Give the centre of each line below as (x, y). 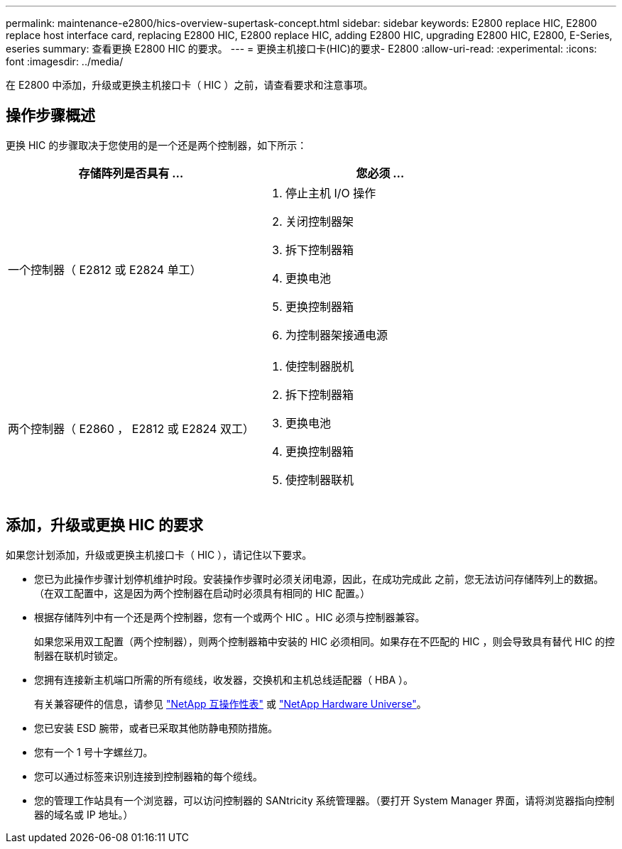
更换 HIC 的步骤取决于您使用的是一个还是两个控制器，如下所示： (157, 145)
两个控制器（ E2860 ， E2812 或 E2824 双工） (131, 428)
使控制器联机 (319, 480)
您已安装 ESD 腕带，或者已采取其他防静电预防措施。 (156, 728)
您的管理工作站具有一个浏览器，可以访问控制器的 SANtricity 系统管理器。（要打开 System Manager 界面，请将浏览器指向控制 (324, 800)
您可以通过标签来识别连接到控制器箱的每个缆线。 (148, 776)
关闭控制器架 (319, 221)
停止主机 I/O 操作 (331, 193)
